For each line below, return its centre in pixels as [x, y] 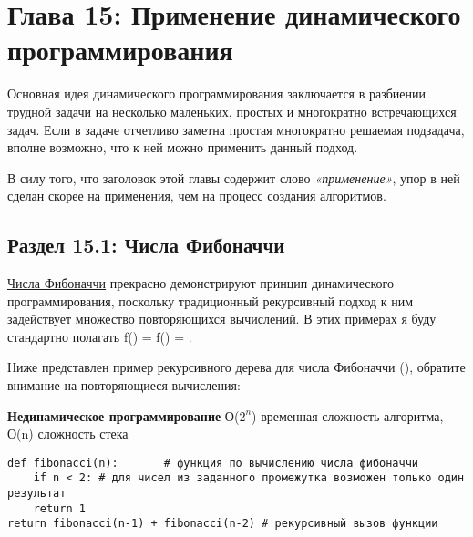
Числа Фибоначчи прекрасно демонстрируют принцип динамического [201, 283]
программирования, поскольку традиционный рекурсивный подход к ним [211, 300]
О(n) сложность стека [68, 434]
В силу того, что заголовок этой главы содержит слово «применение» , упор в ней [234, 177]
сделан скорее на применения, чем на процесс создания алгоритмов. [197, 196]
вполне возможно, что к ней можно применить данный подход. [183, 147]
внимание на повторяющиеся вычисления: [124, 385]
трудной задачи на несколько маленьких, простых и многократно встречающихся [232, 111]
